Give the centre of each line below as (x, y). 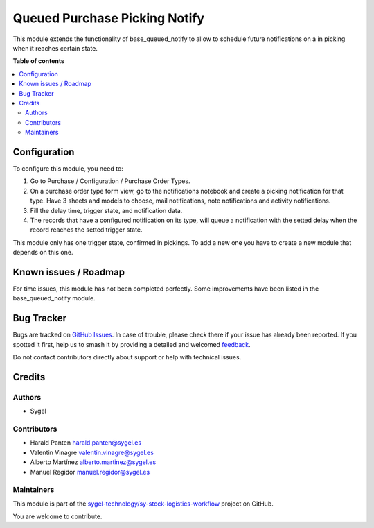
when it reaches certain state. (55, 48)
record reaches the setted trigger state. (86, 230)
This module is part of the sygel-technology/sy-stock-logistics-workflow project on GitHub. (143, 504)
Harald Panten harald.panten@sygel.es (86, 443)
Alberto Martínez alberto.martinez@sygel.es (93, 462)
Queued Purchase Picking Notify (108, 18)
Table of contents (39, 61)
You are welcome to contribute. (57, 516)
